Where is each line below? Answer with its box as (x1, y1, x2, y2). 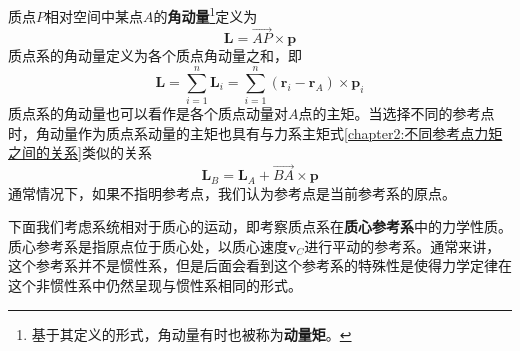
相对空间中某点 (45, 5, 143, 26)
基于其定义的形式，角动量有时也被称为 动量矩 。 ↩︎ (31, 323, 352, 344)
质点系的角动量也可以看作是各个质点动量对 (8, 103, 288, 124)
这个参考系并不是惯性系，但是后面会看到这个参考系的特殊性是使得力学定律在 (8, 255, 512, 276)
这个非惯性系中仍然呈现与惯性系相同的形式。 (8, 275, 302, 296)
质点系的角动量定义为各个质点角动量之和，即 (8, 45, 302, 66)
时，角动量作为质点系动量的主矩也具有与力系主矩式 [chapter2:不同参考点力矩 (8, 122, 503, 143)
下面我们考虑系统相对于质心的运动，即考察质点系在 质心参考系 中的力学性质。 (8, 216, 512, 237)
